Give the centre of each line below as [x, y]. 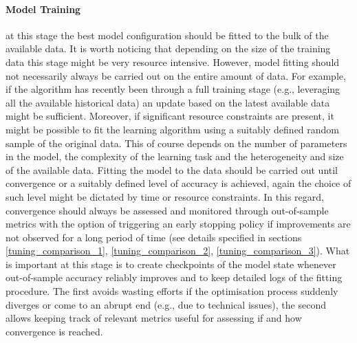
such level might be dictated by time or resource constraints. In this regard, [165, 196]
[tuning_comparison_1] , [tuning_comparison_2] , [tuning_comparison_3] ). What [178, 251]
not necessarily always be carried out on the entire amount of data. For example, [176, 75]
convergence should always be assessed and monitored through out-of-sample [167, 210]
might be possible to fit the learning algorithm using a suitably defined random [173, 129]
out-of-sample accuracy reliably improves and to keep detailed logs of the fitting [174, 277]
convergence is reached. [54, 331]
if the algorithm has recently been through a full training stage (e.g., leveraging [173, 89]
